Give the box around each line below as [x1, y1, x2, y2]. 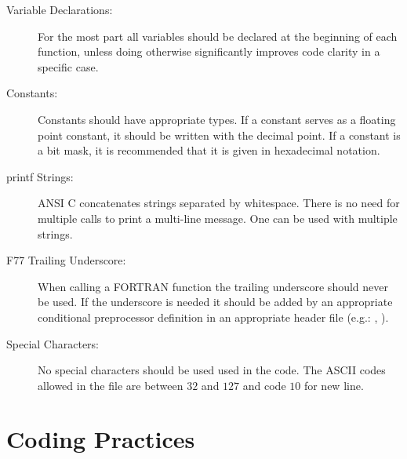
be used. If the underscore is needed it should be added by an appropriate [38, 293, 393, 310]
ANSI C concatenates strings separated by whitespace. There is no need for [38, 195, 400, 211]
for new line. [303, 377, 364, 393]
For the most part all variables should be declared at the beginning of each [38, 27, 398, 44]
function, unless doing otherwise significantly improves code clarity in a [38, 43, 380, 60]
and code [242, 377, 286, 393]
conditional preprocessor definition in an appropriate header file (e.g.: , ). [38, 308, 389, 325]
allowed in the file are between [38, 377, 184, 393]
